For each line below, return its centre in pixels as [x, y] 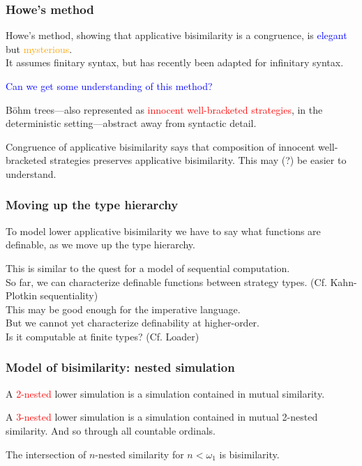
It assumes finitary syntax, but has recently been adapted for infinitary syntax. [175, 62]
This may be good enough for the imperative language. [123, 309]
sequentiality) [69, 295]
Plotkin [21, 295]
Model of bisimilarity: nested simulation [120, 367]
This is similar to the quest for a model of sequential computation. [148, 268]
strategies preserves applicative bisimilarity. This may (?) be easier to [198, 160]
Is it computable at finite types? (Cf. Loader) [103, 336]
